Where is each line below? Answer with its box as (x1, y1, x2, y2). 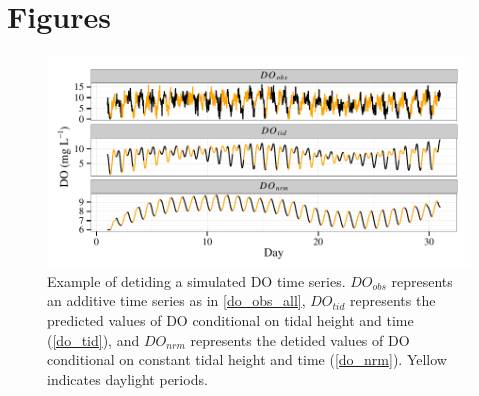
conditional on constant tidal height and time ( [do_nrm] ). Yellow (47, 349, 447, 370)
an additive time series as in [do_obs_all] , (47, 290, 306, 311)
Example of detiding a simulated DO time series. (47, 270, 346, 291)
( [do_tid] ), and (47, 329, 140, 350)
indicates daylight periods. (47, 368, 208, 389)
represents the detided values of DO (190, 329, 410, 350)
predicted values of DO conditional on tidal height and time (47, 309, 414, 330)
